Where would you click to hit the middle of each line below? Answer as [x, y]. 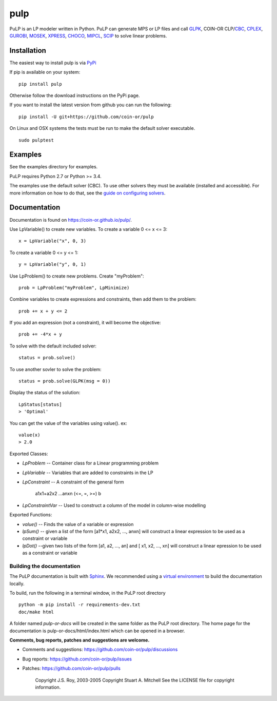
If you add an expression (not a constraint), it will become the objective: [85, 323]
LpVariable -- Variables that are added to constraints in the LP [88, 473]
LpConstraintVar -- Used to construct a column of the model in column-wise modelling [114, 505]
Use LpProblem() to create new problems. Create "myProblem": [77, 276]
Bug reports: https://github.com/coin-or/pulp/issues [77, 659]
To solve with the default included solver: [53, 346]
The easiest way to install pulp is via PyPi [53, 63]
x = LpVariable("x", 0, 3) [53, 241]
